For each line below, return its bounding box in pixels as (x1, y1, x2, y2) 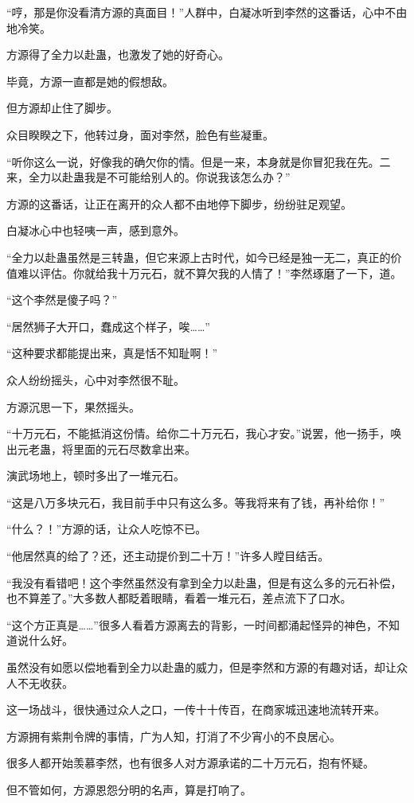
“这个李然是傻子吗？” (6, 291, 118, 308)
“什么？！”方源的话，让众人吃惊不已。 (6, 520, 207, 537)
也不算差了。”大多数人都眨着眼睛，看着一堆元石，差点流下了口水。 (6, 590, 352, 606)
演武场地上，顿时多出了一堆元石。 (6, 467, 185, 484)
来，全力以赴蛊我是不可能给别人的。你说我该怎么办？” (6, 169, 291, 185)
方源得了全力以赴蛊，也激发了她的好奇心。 (6, 46, 229, 63)
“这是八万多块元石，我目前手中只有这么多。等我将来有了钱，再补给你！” (6, 493, 385, 510)
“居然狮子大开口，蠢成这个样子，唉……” (6, 318, 210, 334)
